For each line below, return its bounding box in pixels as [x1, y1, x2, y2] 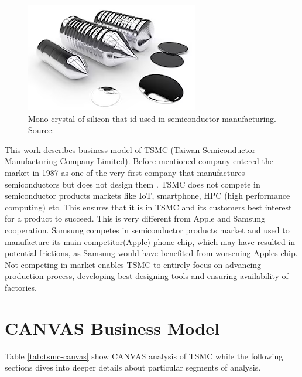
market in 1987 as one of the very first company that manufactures [5, 166, 245, 178]
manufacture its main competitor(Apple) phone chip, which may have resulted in [5, 235, 296, 247]
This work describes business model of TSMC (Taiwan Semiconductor [5, 143, 256, 155]
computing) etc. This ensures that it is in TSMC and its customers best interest [5, 201, 292, 213]
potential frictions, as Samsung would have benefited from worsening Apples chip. [5, 247, 298, 259]
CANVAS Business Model [5, 315, 219, 339]
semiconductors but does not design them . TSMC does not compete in [5, 178, 260, 190]
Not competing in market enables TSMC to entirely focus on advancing [5, 258, 262, 270]
